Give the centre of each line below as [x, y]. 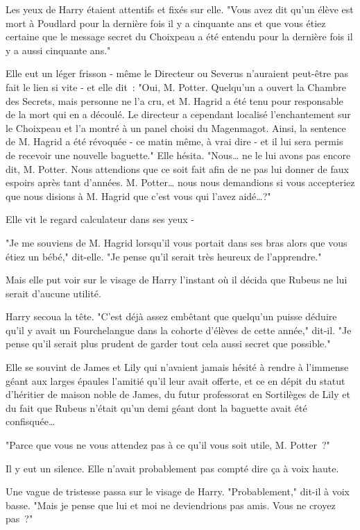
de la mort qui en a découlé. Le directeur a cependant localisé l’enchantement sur [178, 114]
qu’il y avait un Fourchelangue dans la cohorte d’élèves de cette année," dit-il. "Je [179, 330]
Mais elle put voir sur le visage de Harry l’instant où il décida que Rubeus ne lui [177, 280]
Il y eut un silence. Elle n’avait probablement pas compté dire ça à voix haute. [172, 468]
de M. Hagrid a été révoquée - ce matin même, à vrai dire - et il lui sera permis [174, 141]
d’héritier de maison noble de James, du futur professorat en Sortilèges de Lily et [178, 394]
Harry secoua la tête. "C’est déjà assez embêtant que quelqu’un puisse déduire [171, 316]
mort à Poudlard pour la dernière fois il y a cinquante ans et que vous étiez [166, 23]
